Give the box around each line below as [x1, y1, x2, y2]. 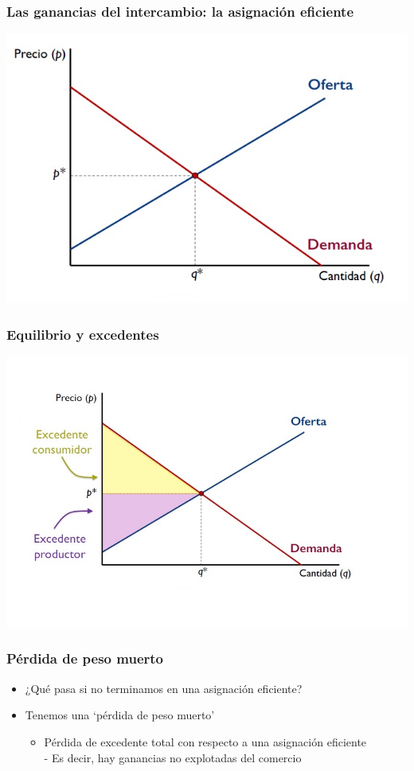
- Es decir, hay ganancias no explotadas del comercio [44, 749, 302, 765]
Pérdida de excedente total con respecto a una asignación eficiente [44, 733, 367, 750]
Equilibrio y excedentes [6, 324, 159, 344]
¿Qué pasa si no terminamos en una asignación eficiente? [25, 679, 303, 696]
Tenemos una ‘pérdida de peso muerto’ [25, 707, 215, 723]
